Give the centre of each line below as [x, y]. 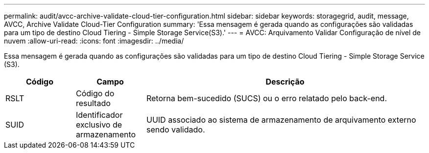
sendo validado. [176, 130]
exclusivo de [99, 125]
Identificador [99, 115]
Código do [95, 93]
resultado [93, 103]
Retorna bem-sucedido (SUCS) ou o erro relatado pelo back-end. [266, 98]
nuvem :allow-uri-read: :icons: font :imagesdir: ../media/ [94, 41]
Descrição [285, 82]
